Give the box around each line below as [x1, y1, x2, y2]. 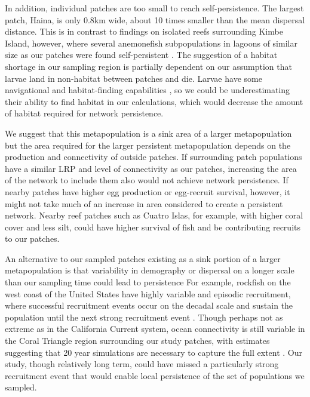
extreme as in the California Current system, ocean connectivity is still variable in [5, 322, 305, 335]
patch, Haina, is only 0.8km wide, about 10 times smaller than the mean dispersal [5, 13, 305, 26]
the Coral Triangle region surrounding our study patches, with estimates [5, 334, 270, 347]
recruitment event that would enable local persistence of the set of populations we [5, 369, 305, 381]
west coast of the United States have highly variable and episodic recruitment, [5, 287, 291, 300]
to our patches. [5, 232, 60, 245]
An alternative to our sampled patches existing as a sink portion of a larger [5, 252, 281, 264]
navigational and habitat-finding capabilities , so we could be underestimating [5, 84, 290, 96]
